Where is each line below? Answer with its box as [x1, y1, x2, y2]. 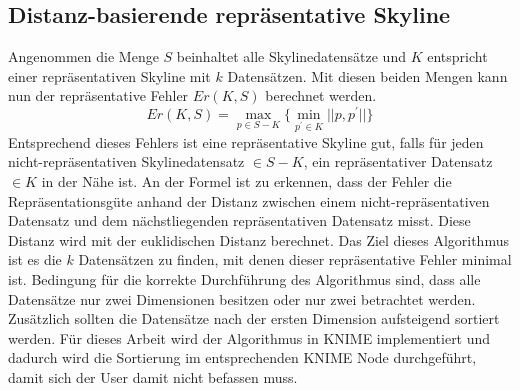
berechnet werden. [265, 85, 377, 106]
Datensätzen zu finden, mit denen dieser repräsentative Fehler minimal [78, 249, 512, 270]
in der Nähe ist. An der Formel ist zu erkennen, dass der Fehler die [41, 171, 452, 192]
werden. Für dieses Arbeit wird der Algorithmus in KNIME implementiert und [8, 327, 491, 348]
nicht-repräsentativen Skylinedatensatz [8, 151, 245, 172]
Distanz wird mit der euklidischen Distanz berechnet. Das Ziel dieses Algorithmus [8, 229, 509, 250]
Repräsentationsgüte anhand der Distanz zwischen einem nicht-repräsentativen [8, 190, 490, 211]
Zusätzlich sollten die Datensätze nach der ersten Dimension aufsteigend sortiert [8, 308, 500, 329]
